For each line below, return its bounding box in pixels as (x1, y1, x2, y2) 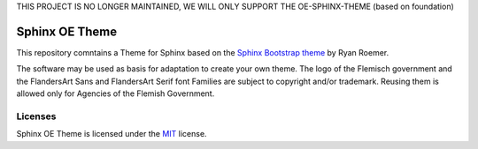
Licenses (16, 110, 57, 123)
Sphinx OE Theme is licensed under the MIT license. (16, 129, 207, 139)
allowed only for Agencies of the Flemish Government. (16, 88, 215, 99)
